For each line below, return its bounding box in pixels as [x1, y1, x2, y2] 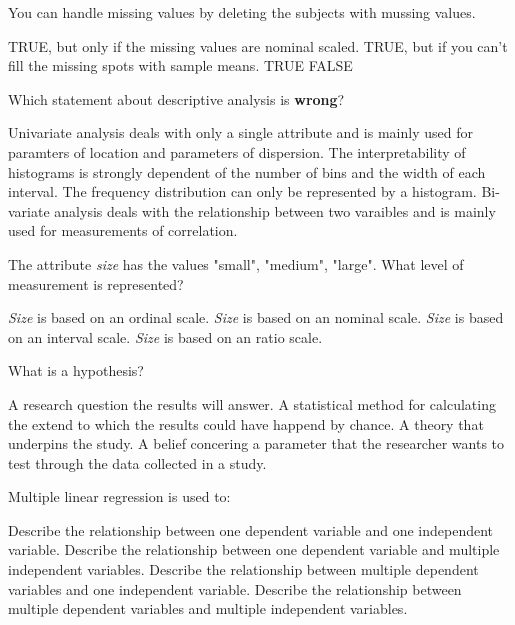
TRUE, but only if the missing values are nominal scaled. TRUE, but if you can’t [8, 35, 508, 56]
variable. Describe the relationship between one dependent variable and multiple [8, 539, 500, 560]
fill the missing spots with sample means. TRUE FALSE [8, 55, 353, 76]
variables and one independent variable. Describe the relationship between [8, 578, 462, 599]
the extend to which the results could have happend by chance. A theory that [8, 413, 484, 434]
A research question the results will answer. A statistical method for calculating [8, 393, 496, 414]
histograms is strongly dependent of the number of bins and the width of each [8, 161, 486, 182]
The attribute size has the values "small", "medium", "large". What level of [8, 253, 464, 274]
